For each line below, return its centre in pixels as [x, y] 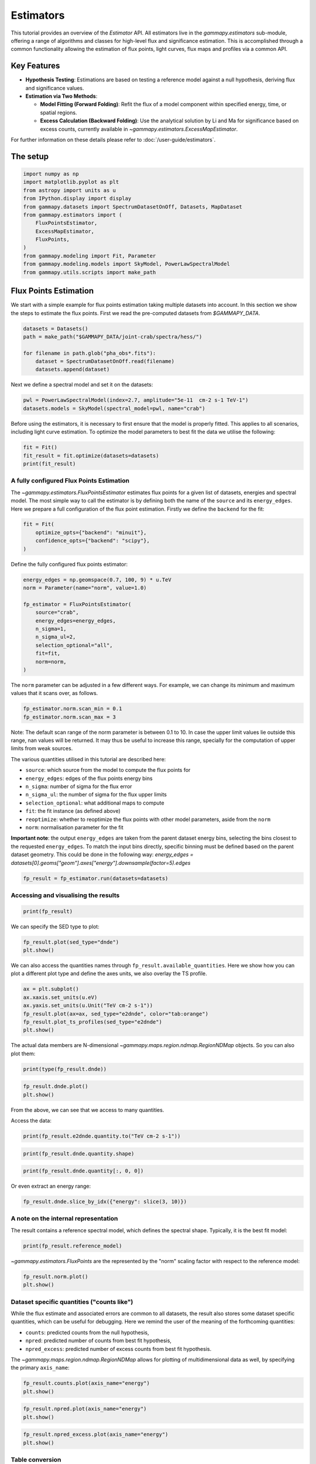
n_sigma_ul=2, [56, 637]
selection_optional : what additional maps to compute [95, 803]
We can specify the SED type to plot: [55, 926]
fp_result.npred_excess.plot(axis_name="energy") [96, 1434]
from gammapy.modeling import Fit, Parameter [90, 256]
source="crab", [57, 613]
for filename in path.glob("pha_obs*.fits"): [90, 353]
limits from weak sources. [42, 748]
